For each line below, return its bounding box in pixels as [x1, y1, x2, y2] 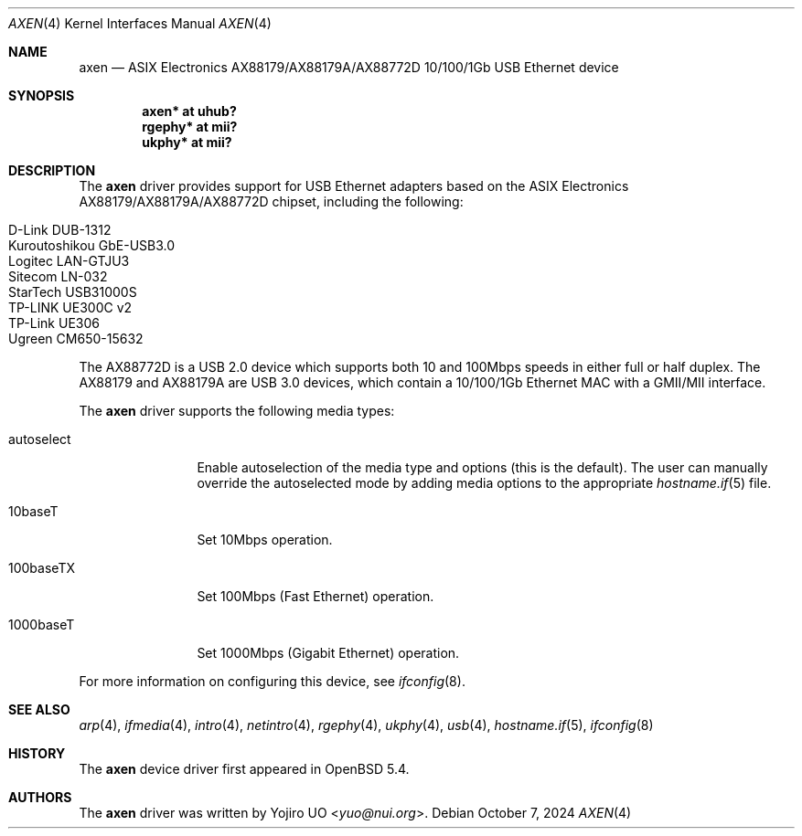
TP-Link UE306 [8, 315, 100, 331]
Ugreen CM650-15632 [8, 331, 144, 346]
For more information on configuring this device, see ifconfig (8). [79, 673, 465, 689]
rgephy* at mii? [142, 119, 238, 134]
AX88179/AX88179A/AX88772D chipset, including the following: [79, 194, 464, 209]
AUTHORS [8, 789, 72, 805]
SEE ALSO [8, 702, 70, 717]
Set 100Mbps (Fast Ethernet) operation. [197, 588, 434, 604]
